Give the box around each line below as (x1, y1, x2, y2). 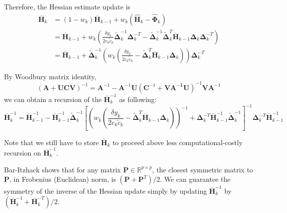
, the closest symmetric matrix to (152, 164, 253, 174)
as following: (119, 94, 157, 104)
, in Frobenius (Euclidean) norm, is (9, 174, 116, 184)
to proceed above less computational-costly (112, 137, 243, 147)
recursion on (4, 147, 41, 158)
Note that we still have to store (4, 137, 99, 147)
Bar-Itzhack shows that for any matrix (4, 164, 121, 174)
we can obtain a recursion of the (4, 94, 102, 104)
